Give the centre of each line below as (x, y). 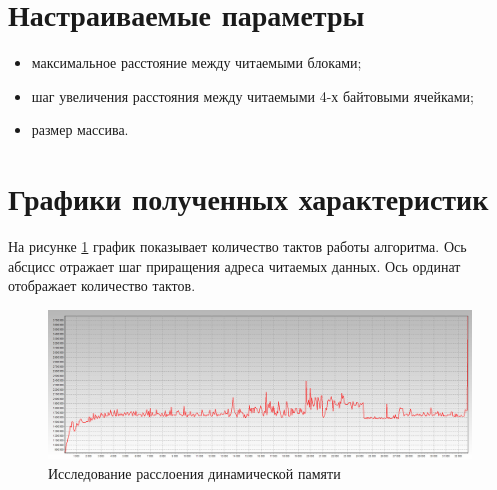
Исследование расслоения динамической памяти (194, 472)
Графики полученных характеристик (248, 198)
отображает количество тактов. (102, 285)
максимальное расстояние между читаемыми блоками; (196, 62)
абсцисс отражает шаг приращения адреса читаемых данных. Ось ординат (234, 265)
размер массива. (80, 129)
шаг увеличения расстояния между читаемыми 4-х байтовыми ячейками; (253, 95)
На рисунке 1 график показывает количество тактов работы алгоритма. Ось (237, 246)
